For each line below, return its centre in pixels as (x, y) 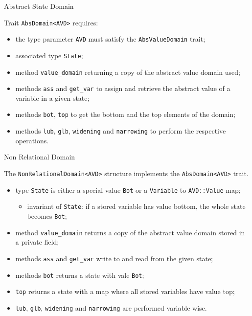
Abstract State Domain (39, 6)
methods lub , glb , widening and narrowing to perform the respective (121, 131)
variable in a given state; (52, 98)
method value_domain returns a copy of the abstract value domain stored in (130, 232)
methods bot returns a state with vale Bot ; (80, 275)
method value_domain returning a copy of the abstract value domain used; (128, 72)
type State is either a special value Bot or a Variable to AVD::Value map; (128, 190)
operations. (32, 140)
